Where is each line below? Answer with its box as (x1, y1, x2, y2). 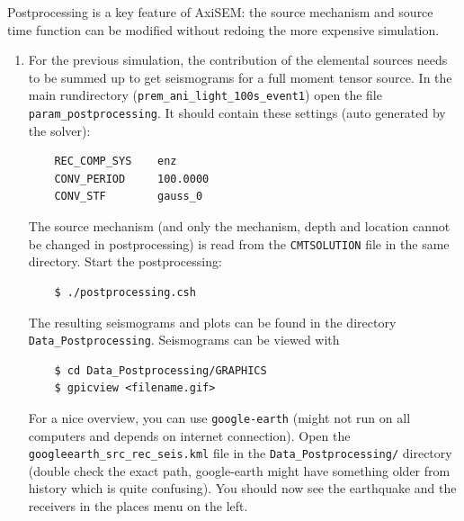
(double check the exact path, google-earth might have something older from (28, 461, 451, 480)
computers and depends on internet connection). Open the (28, 426, 351, 445)
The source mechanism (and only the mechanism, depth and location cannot (28, 217, 451, 236)
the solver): (28, 121, 91, 139)
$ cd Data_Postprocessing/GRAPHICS (54, 364, 267, 377)
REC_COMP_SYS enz (54, 155, 177, 168)
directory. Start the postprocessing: (28, 252, 222, 271)
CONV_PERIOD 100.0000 (54, 172, 210, 185)
